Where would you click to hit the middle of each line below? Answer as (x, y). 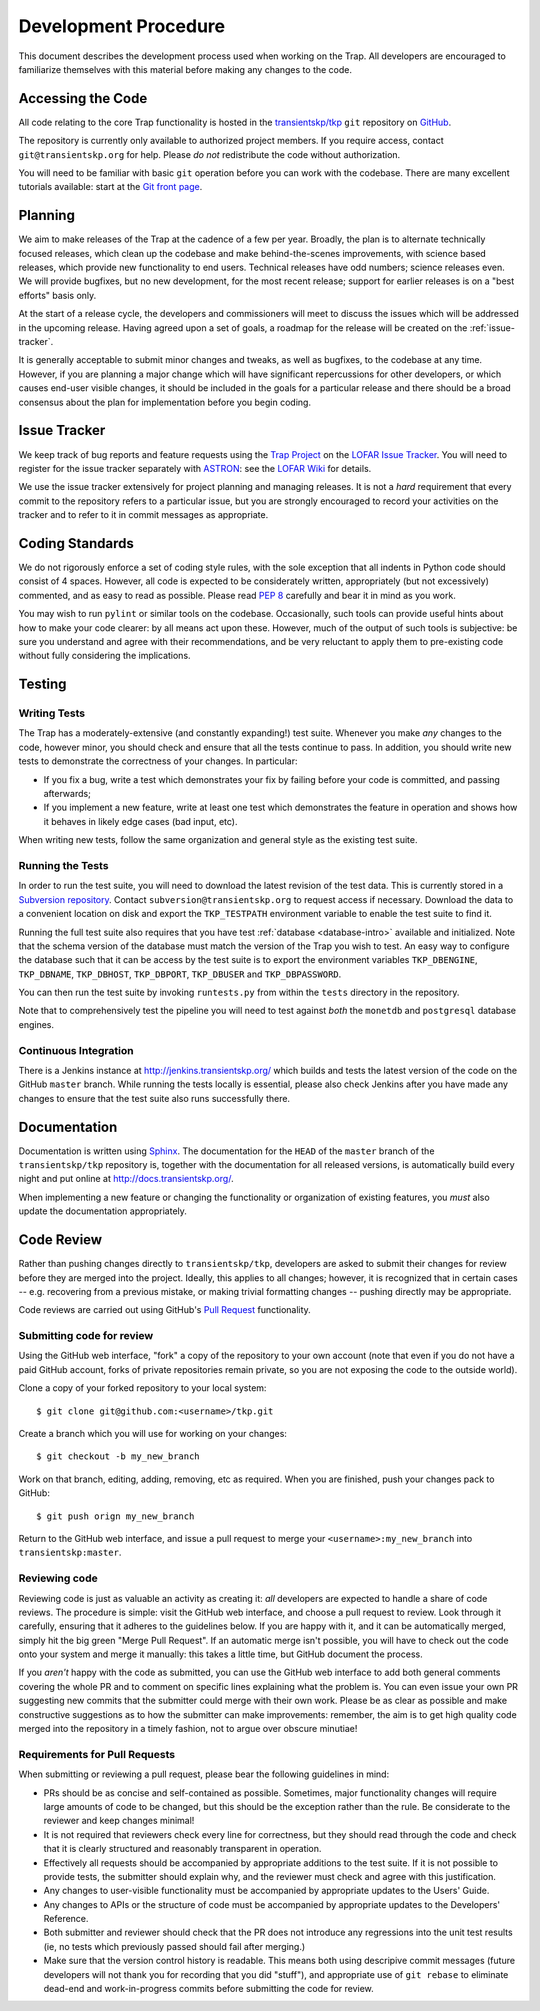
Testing (42, 684)
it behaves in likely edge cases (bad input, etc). (140, 821)
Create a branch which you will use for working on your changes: (152, 1434)
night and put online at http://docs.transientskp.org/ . (126, 1179)
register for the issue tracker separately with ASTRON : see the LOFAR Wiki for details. (195, 468)
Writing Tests (51, 713)
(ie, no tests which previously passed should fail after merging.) (174, 1946)
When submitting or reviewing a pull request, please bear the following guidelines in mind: (204, 1774)
